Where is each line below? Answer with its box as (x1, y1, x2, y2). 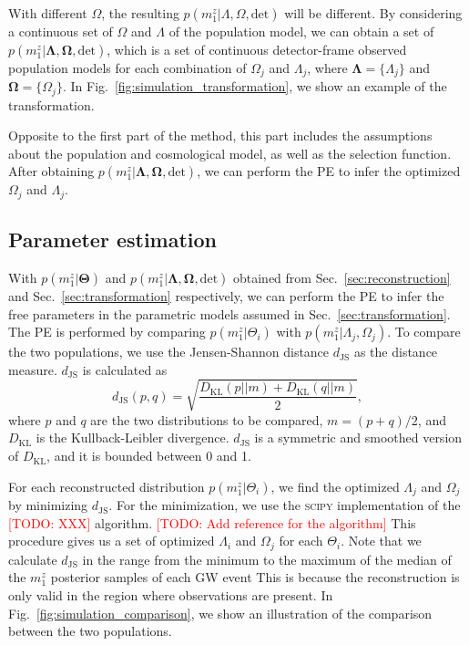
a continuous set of (8, 22, 113, 40)
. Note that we (341, 531, 422, 550)
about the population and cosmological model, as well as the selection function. (8, 143, 452, 162)
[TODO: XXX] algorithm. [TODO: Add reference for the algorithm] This (8, 513, 416, 532)
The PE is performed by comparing (8, 322, 206, 341)
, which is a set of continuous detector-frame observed (107, 39, 407, 58)
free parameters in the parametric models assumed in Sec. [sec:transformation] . (8, 304, 451, 323)
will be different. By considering (284, 4, 463, 22)
